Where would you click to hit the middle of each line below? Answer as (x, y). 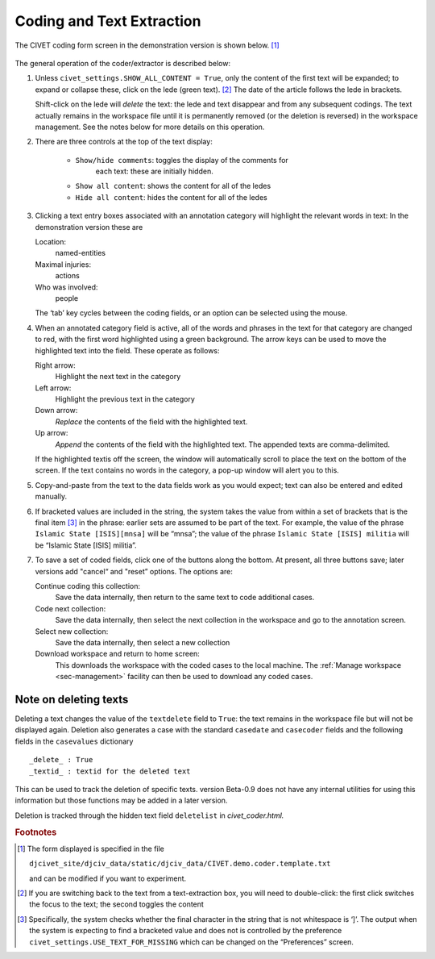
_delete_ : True (61, 760)
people (67, 298)
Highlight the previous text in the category (125, 399)
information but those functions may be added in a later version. (121, 801)
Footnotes (36, 832)
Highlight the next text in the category (118, 377)
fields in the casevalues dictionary (74, 741)
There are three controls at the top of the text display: (124, 142)
